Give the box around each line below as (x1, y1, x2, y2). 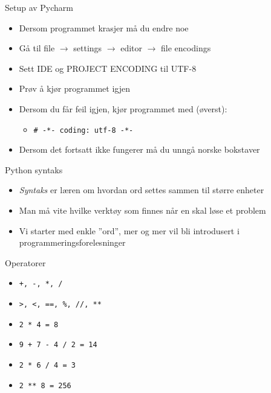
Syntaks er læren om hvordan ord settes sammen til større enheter (19, 184, 264, 196)
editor (120, 42, 143, 54)
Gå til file (19, 42, 55, 54)
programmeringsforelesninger (19, 236, 126, 249)
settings (73, 42, 102, 54)
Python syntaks (5, 163, 63, 176)
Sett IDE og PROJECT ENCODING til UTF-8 (19, 62, 197, 74)
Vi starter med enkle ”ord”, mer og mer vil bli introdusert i (19, 224, 240, 237)
